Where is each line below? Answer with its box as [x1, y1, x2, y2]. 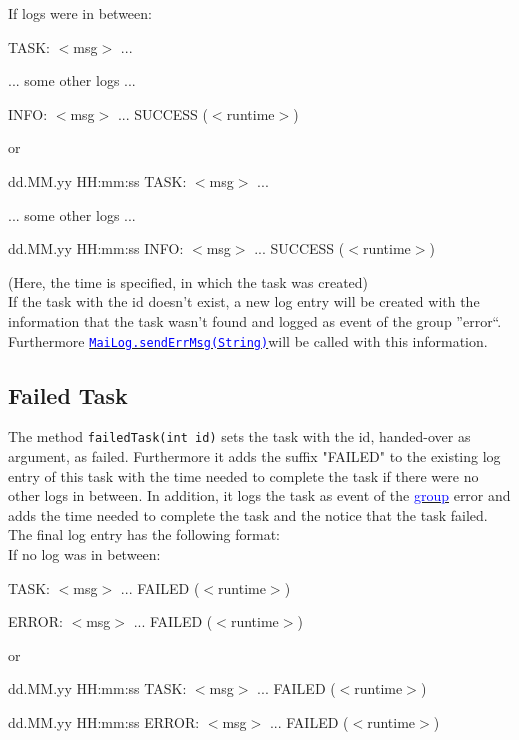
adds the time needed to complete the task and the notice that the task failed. [8, 504, 488, 525]
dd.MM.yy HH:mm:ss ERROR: [8, 711, 200, 732]
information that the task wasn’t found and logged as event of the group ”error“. [8, 310, 502, 331]
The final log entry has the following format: [8, 524, 281, 545]
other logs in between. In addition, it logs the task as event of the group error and [8, 485, 511, 506]
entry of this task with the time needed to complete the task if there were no [8, 465, 479, 486]
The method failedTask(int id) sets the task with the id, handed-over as [8, 426, 471, 447]
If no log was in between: [8, 544, 161, 565]
